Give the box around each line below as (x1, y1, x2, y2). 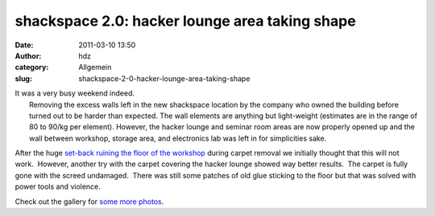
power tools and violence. (14, 181, 101, 192)
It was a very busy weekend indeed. (14, 88, 135, 98)
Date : (14, 40, 34, 50)
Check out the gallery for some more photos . (14, 197, 164, 206)
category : (14, 63, 49, 72)
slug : (14, 73, 32, 84)
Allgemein (78, 63, 112, 72)
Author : (14, 51, 42, 60)
